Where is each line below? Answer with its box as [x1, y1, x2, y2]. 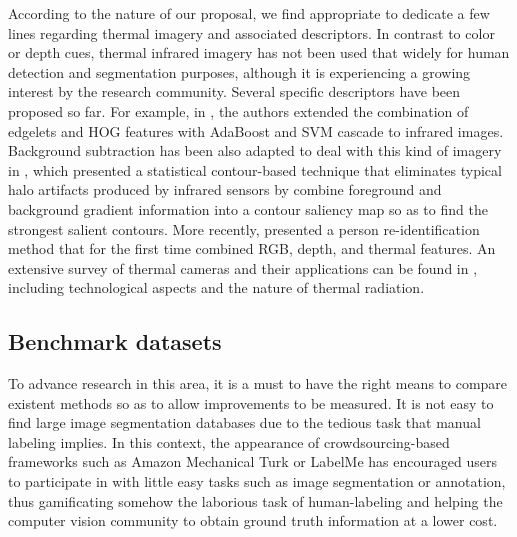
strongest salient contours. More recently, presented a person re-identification [8, 218, 480, 239]
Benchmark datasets [8, 326, 222, 357]
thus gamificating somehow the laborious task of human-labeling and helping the [8, 490, 503, 511]
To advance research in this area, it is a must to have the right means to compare [8, 373, 508, 394]
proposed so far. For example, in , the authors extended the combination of [8, 100, 469, 121]
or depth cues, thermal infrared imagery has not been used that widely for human [8, 42, 510, 63]
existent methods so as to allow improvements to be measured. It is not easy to [8, 392, 494, 413]
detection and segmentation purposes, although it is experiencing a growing [8, 61, 471, 82]
